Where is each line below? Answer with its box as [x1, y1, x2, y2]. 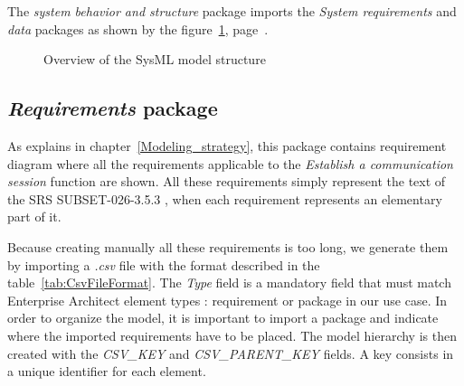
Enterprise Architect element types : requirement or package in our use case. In [7, 290, 448, 309]
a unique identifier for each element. [7, 362, 206, 381]
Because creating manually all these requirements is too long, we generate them [7, 237, 449, 256]
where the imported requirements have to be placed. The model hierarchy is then [7, 325, 457, 344]
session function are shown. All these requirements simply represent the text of [7, 172, 446, 191]
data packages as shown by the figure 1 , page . [7, 19, 269, 38]
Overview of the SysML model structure [43, 50, 266, 69]
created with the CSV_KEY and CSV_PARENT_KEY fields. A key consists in [7, 344, 454, 362]
